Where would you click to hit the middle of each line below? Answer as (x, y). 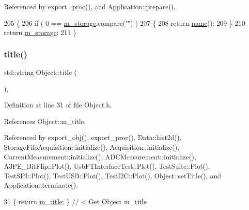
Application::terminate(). (41, 185)
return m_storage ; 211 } (40, 32)
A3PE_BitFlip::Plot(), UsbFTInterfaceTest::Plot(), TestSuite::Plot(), (107, 166)
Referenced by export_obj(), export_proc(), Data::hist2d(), (93, 137)
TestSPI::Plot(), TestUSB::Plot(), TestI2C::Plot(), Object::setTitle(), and (113, 175)
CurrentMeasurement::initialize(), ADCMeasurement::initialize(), (100, 156)
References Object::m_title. (45, 121)
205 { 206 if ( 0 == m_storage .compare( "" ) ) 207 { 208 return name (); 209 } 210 (124, 23)
